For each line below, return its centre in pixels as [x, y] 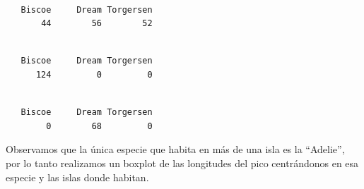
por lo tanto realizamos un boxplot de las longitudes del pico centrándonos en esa [182, 163]
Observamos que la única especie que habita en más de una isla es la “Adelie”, [175, 149]
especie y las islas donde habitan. [77, 177]
